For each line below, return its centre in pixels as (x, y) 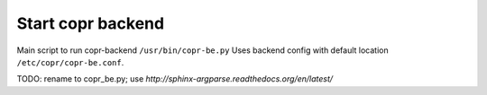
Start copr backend (91, 23)
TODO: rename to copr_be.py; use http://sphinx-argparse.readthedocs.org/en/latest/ (175, 79)
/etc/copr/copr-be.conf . (70, 62)
